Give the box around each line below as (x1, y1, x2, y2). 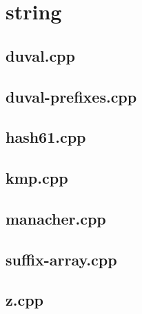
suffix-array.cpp (6, 248, 117, 270)
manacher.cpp (6, 207, 106, 229)
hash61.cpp (6, 126, 86, 148)
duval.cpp (6, 44, 75, 66)
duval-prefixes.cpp (6, 85, 137, 107)
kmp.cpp (6, 167, 68, 189)
